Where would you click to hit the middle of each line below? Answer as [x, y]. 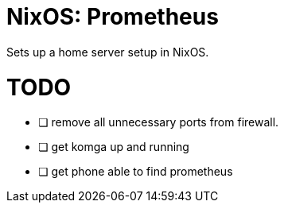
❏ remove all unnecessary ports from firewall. [159, 122]
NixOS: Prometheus [113, 17]
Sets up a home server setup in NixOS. [108, 52]
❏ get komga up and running [114, 147]
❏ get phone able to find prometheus [136, 172]
